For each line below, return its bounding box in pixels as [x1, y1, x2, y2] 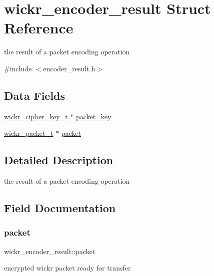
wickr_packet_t [4, 128, 53, 138]
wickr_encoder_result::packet [4, 246, 95, 256]
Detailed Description [4, 152, 113, 168]
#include [4, 63, 32, 73]
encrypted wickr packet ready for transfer [4, 263, 131, 273]
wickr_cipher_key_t [4, 111, 68, 121]
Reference [4, 17, 73, 38]
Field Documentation [4, 200, 116, 216]
